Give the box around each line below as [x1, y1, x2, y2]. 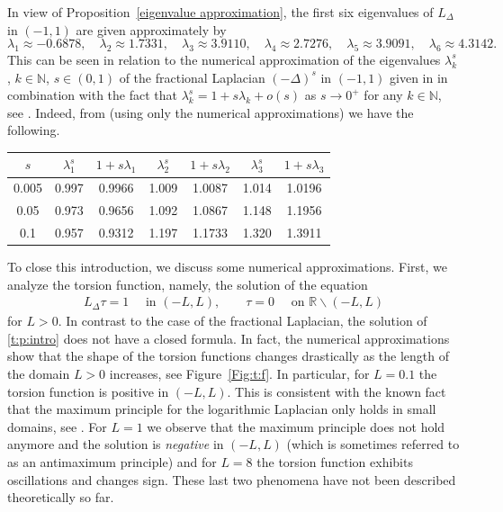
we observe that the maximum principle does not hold [147, 417, 445, 436]
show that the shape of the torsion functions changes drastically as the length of [7, 346, 450, 365]
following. [7, 121, 60, 139]
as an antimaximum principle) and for [7, 453, 217, 472]
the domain [7, 364, 70, 383]
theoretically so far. [7, 488, 114, 507]
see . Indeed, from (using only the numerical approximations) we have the [7, 103, 414, 121]
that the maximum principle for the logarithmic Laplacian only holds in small [7, 400, 436, 418]
